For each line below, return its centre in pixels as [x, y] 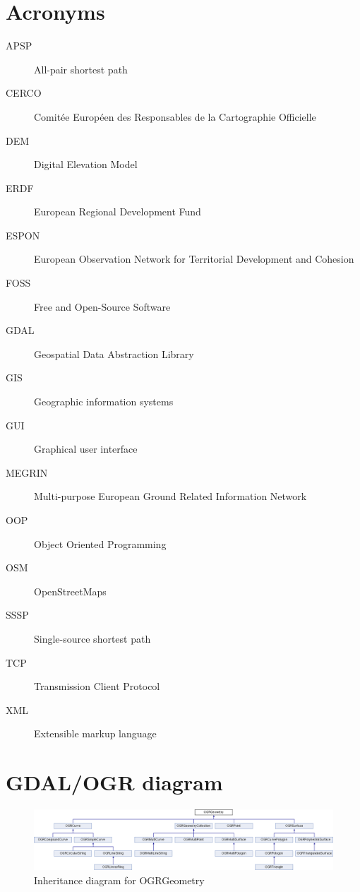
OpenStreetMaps [70, 591]
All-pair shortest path [81, 69]
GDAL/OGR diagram [114, 782]
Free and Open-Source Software [102, 306]
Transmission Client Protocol [97, 686]
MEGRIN [27, 472]
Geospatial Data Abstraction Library [114, 353]
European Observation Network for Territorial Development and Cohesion [194, 259]
